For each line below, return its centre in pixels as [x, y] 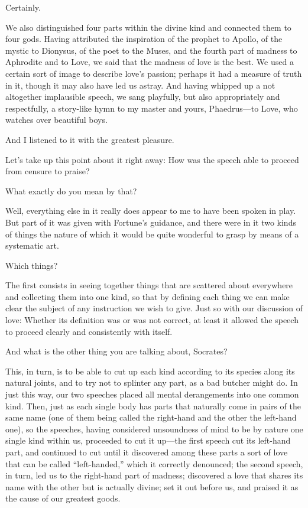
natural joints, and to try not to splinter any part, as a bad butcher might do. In [152, 382]
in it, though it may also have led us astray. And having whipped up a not [140, 85]
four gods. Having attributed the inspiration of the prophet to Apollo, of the [144, 39]
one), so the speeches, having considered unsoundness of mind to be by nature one [154, 429]
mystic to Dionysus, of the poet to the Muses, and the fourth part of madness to [151, 50]
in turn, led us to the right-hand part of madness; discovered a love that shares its [154, 475]
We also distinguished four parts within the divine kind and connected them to [148, 27]
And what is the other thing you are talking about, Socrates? [116, 351]
